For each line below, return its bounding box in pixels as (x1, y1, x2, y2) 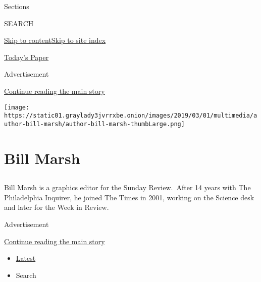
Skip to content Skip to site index (4, 35, 106, 45)
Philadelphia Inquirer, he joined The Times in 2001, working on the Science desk (4, 192, 254, 202)
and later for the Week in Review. (4, 202, 109, 212)
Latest (16, 253, 36, 263)
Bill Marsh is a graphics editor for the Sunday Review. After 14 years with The (4, 182, 251, 193)
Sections (4, 1, 29, 11)
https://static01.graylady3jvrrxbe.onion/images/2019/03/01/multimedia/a (4, 112, 257, 120)
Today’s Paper (4, 51, 49, 62)
